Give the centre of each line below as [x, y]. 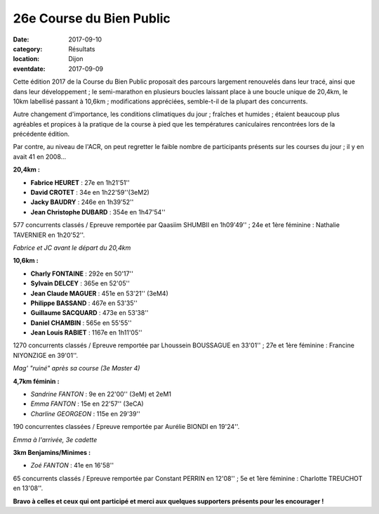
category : [28, 49]
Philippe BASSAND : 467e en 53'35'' [84, 303]
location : [26, 59]
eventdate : [29, 69]
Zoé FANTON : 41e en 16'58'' [72, 465]
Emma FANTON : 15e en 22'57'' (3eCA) [87, 404]
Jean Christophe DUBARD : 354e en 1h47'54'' [98, 212]
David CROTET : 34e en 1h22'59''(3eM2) [90, 193]
